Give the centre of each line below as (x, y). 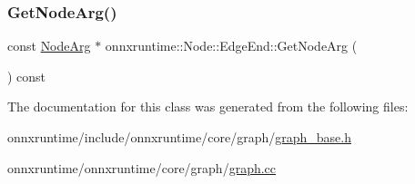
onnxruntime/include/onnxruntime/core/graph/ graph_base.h (179, 137)
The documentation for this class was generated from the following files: (208, 107)
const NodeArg (49, 46)
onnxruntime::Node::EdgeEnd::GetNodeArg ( (231, 46)
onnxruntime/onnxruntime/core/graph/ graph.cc (142, 167)
